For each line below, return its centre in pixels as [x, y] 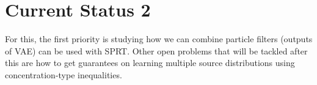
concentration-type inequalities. [64, 74]
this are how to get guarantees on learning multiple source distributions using [150, 63]
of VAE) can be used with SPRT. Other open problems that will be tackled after [156, 50]
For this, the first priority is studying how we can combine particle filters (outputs [159, 39]
